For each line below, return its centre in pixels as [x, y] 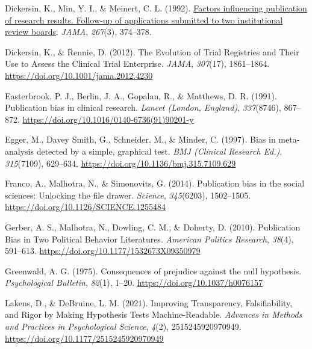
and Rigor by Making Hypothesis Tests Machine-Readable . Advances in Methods [154, 314]
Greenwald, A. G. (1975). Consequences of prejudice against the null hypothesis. [153, 270]
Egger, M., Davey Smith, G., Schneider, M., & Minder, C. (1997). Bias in [140, 139]
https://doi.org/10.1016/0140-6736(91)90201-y [108, 119]
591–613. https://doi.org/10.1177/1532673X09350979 [103, 251]
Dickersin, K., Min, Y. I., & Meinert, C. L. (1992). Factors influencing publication [156, 8]
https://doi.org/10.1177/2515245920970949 [84, 338]
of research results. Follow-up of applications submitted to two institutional [144, 20]
